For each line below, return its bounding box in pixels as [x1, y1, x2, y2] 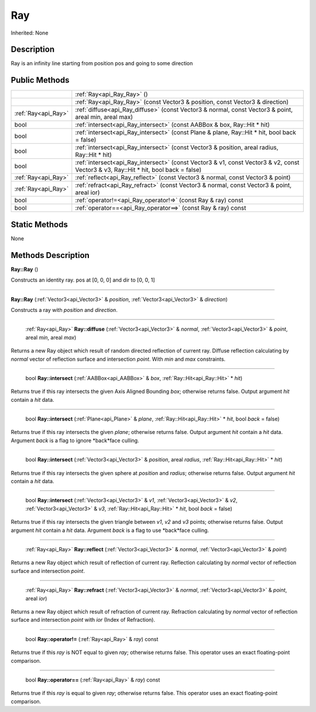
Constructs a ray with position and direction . [11, 306, 118, 313]
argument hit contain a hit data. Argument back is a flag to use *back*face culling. [11, 527, 209, 534]
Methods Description [11, 250, 90, 260]
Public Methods [11, 75, 70, 85]
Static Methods [11, 219, 68, 229]
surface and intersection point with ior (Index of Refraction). [11, 616, 155, 623]
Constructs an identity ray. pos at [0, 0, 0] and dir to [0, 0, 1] [11, 276, 155, 284]
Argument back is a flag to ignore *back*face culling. [11, 437, 140, 444]
